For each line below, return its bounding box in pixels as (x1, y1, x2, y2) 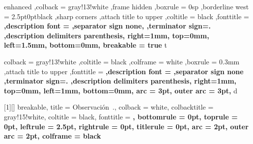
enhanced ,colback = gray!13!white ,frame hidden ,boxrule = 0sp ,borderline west (4, 1, 249, 11)
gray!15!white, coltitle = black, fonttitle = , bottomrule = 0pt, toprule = (4, 111, 238, 121)
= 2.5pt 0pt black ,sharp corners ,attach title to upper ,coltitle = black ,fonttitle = (4, 11, 249, 21)
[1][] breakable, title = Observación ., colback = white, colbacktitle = (4, 102, 214, 112)
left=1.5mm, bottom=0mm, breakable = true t (4, 40, 167, 50)
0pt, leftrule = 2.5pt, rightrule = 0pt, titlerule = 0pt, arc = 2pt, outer (4, 121, 249, 131)
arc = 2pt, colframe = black (4, 131, 101, 141)
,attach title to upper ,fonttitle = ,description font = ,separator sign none (4, 66, 244, 76)
